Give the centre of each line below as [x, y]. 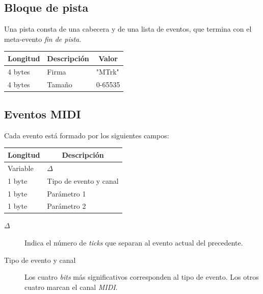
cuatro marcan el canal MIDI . [71, 287]
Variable [21, 168]
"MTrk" [108, 71]
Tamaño [60, 84]
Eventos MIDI [43, 114]
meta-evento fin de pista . [43, 39]
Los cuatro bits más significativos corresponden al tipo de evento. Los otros [142, 277]
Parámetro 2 [67, 206]
